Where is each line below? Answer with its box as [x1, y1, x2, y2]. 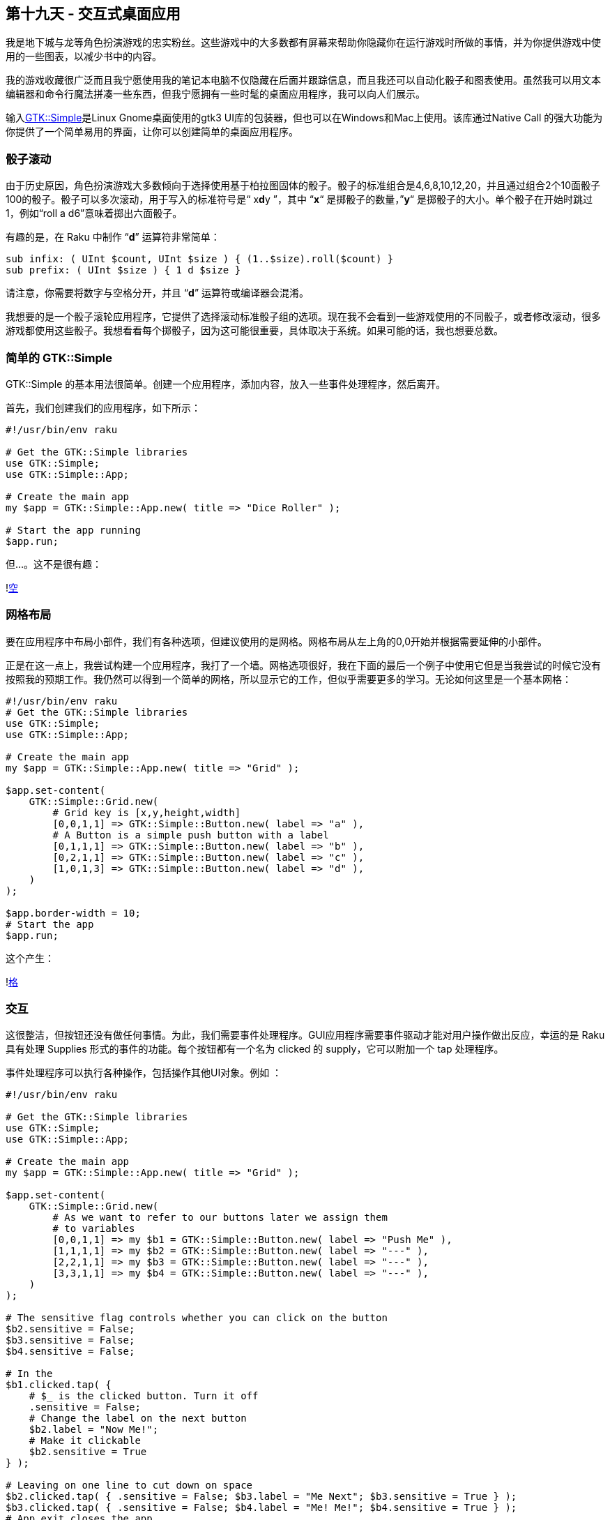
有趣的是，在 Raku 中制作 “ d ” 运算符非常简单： [6, 231, 220, 243]
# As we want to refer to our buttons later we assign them [52, 1212, 388, 1224]
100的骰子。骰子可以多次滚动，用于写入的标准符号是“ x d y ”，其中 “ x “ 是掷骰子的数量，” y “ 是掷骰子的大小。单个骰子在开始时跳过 [6, 193, 593, 206]
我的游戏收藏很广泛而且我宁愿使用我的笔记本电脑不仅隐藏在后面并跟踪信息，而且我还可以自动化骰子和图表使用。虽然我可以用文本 [6, 74, 601, 86]
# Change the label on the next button [29, 1413, 247, 1424]
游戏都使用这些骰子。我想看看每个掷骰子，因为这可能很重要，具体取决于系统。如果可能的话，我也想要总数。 [6, 324, 503, 337]
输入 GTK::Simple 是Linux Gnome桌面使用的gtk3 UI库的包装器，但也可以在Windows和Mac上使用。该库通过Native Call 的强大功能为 [6, 112, 603, 124]
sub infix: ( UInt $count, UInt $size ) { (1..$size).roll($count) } [6, 253, 394, 265]
